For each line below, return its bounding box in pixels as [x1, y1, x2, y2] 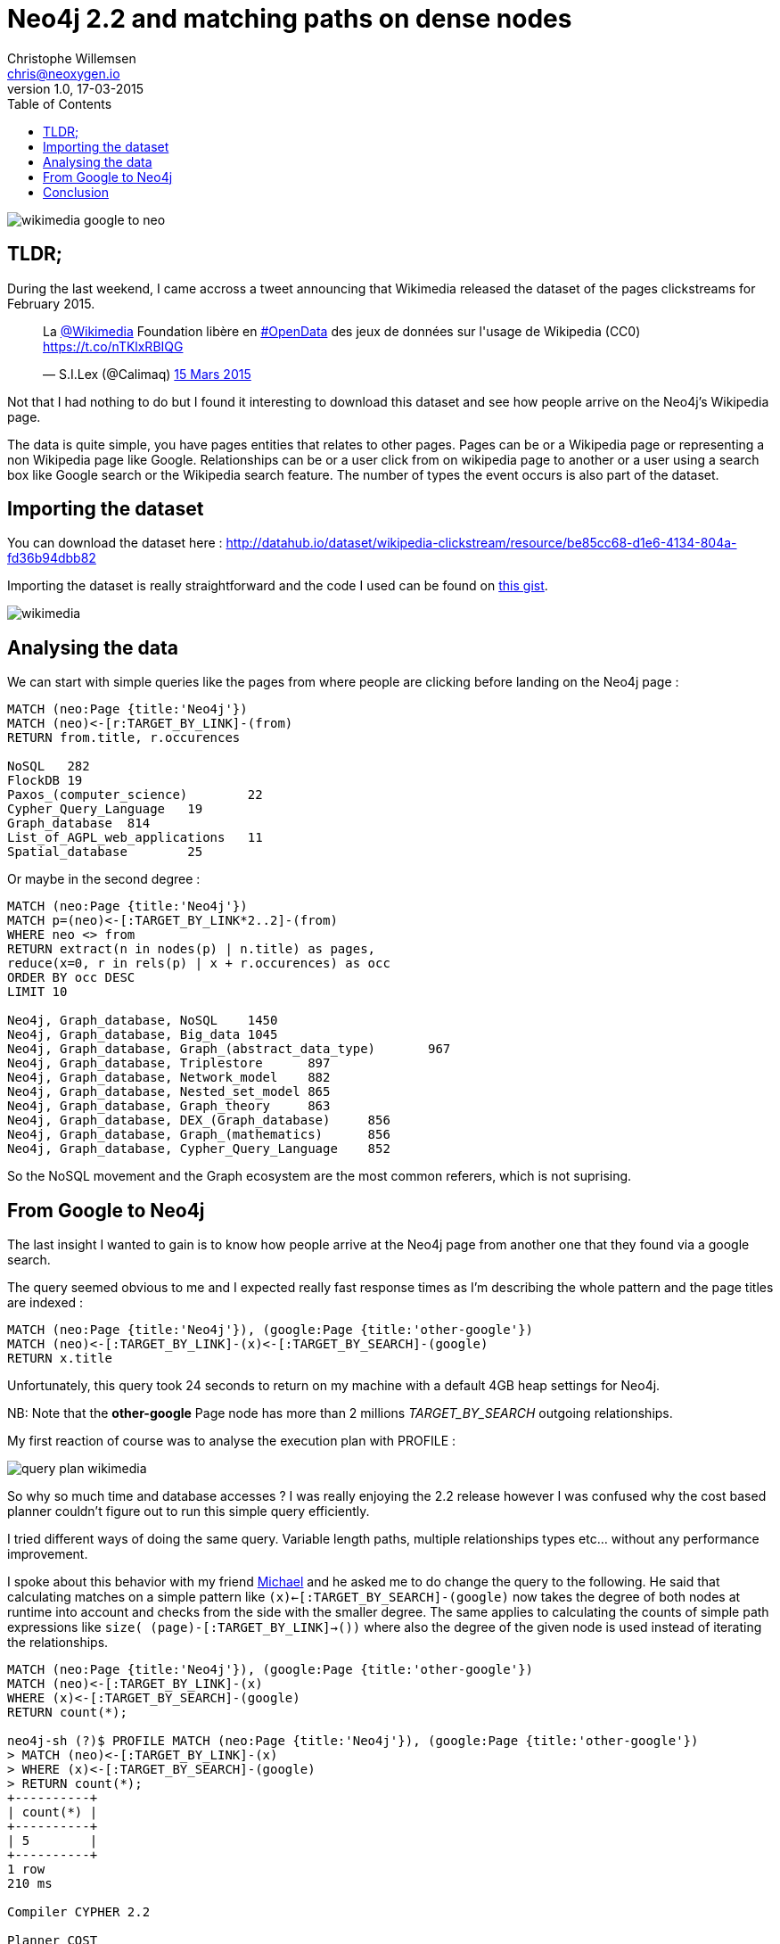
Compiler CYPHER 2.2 [7, 1905, 151, 1920]
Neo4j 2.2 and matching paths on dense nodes [7, 4, 572, 34]
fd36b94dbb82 [7, 550, 96, 566]
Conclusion [43, 184, 110, 200]
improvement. [7, 1546, 88, 1562]
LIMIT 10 [7, 984, 68, 1000]
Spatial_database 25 [7, 844, 203, 860]
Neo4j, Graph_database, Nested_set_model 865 [7, 1084, 331, 1100]
